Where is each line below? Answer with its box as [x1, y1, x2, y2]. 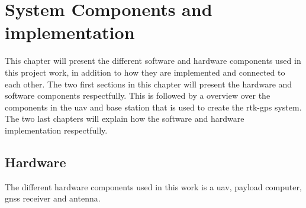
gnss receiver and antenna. [5, 192, 101, 204]
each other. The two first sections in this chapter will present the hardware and [5, 77, 292, 90]
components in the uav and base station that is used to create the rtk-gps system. [5, 100, 302, 113]
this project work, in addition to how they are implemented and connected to [5, 66, 285, 78]
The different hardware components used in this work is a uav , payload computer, [5, 180, 302, 193]
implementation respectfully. [5, 123, 108, 136]
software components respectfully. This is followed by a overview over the [5, 89, 270, 102]
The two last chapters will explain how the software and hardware [5, 112, 244, 125]
